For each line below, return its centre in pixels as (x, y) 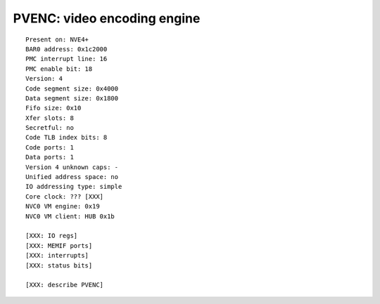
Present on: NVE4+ (57, 39)
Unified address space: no (72, 177)
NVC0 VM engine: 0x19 (63, 206)
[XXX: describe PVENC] (65, 285)
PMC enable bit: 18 (59, 69)
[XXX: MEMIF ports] (59, 245)
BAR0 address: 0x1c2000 (66, 49)
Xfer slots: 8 (50, 118)
